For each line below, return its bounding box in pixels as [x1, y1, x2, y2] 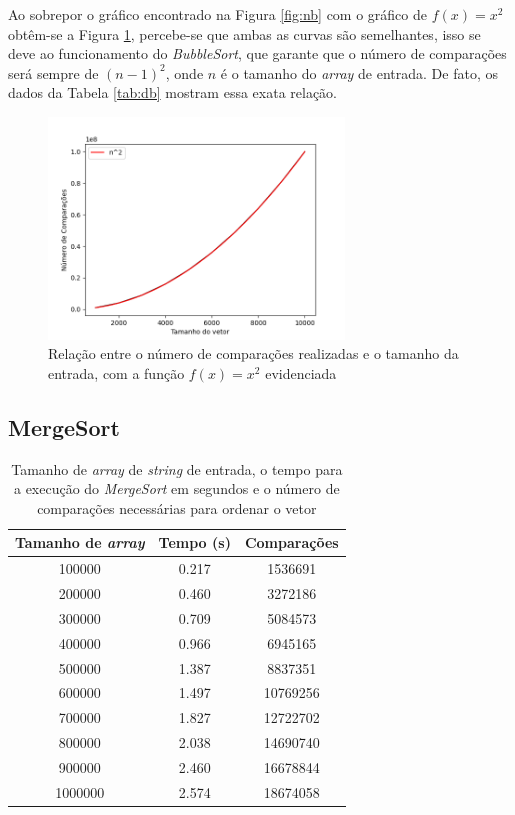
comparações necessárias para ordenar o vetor [37, 497, 317, 518]
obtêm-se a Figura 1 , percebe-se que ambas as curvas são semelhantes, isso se [8, 23, 481, 44]
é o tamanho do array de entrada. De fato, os [220, 62, 498, 83]
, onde [165, 62, 204, 83]
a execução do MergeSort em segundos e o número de [13, 478, 340, 499]
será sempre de [8, 62, 99, 83]
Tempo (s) [158, 532, 231, 553]
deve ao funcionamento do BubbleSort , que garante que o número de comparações [8, 43, 507, 64]
